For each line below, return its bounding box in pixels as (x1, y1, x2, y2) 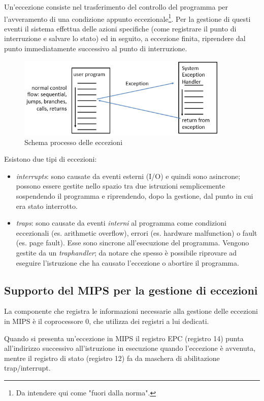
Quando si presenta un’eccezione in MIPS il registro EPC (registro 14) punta (4, 333, 244, 343)
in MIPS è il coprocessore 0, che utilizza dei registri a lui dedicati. (4, 316, 209, 326)
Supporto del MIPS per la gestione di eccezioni (4, 282, 258, 298)
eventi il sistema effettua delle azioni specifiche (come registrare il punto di (4, 23, 237, 33)
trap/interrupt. (4, 362, 51, 373)
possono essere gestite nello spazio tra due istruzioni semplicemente (16, 180, 225, 191)
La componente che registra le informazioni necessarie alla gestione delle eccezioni (4, 306, 258, 316)
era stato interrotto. (16, 200, 78, 211)
